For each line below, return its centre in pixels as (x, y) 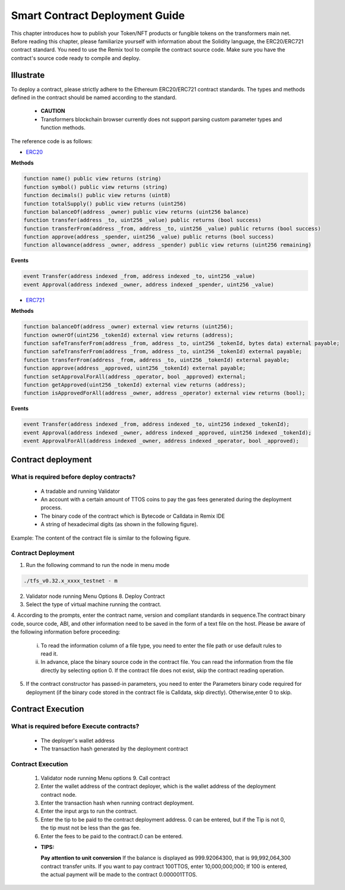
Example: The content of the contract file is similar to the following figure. (101, 538)
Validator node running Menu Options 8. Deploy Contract (95, 596)
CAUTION (53, 111)
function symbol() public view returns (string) (96, 187)
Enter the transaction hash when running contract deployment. (117, 803)
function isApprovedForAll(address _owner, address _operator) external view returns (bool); (164, 393)
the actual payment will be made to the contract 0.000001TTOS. (119, 875)
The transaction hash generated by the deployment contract (114, 749)
